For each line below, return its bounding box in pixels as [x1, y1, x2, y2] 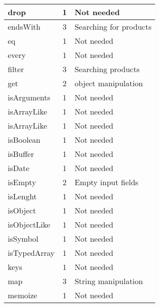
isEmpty [8, 176, 36, 188]
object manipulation [74, 77, 143, 89]
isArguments [8, 92, 51, 103]
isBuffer [8, 148, 34, 159]
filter [8, 63, 24, 75]
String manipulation [74, 275, 143, 287]
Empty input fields [74, 176, 139, 188]
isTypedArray [8, 247, 55, 258]
